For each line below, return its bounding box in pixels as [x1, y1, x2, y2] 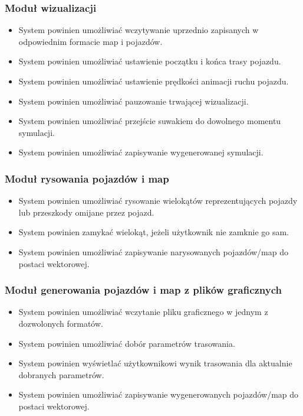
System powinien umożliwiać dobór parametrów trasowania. [18, 337, 235, 349]
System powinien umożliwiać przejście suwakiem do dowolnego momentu [18, 115, 281, 127]
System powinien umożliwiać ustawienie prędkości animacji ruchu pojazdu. [18, 75, 289, 87]
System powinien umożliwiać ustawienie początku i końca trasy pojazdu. [18, 55, 281, 67]
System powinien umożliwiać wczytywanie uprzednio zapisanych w [18, 24, 259, 36]
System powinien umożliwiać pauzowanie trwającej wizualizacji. [18, 95, 249, 107]
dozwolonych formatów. [18, 317, 103, 329]
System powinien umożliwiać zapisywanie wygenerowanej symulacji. [18, 146, 264, 158]
